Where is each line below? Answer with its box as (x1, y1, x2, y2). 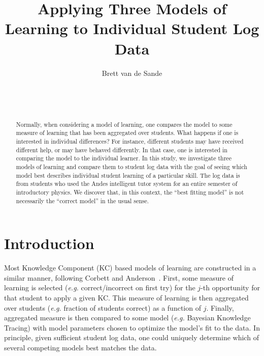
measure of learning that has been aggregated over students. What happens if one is (16, 128, 239, 137)
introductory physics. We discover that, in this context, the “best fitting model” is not (16, 187, 244, 196)
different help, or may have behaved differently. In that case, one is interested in (16, 145, 227, 154)
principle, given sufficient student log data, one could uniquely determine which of (4, 332, 259, 343)
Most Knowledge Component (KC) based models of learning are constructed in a (4, 262, 256, 273)
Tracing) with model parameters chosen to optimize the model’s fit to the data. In (4, 322, 260, 333)
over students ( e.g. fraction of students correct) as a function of (4, 302, 201, 313)
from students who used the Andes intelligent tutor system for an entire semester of (16, 179, 238, 188)
